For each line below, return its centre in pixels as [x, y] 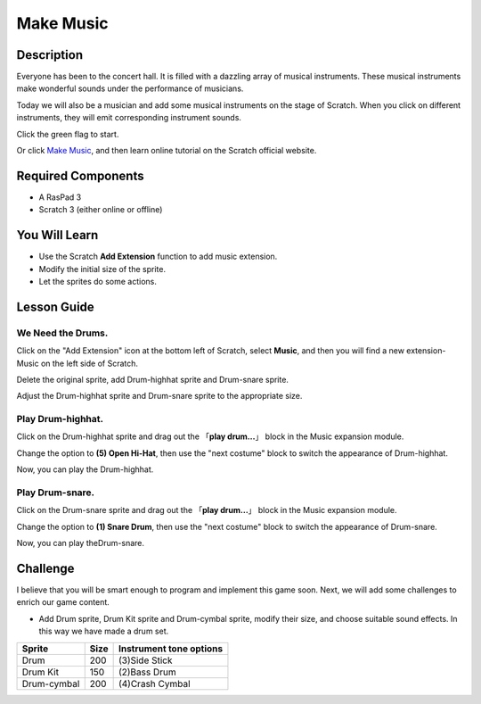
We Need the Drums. [62, 333]
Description [50, 55]
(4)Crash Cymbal [154, 683]
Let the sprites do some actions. [98, 282]
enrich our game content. [63, 602]
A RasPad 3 [60, 197]
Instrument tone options [171, 649]
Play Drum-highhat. [60, 419]
